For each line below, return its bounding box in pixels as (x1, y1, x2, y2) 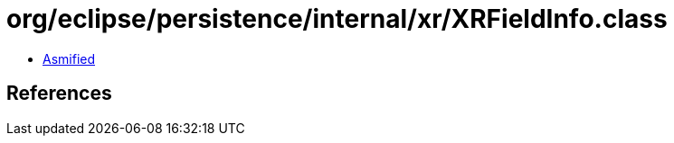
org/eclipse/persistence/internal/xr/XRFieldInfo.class (6, 4, 668, 34)
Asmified (43, 50, 96, 67)
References (6, 82, 112, 105)
